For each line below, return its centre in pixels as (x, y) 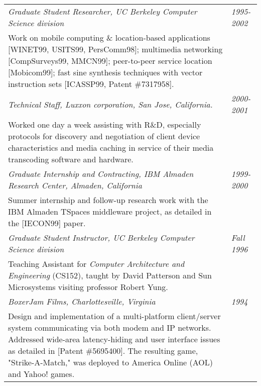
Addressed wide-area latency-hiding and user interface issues (114, 339)
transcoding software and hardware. (71, 159)
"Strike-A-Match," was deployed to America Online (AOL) (110, 362)
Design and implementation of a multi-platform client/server (114, 316)
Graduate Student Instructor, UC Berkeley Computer (101, 237)
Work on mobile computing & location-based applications (109, 37)
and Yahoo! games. (41, 374)
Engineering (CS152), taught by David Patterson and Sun (110, 275)
